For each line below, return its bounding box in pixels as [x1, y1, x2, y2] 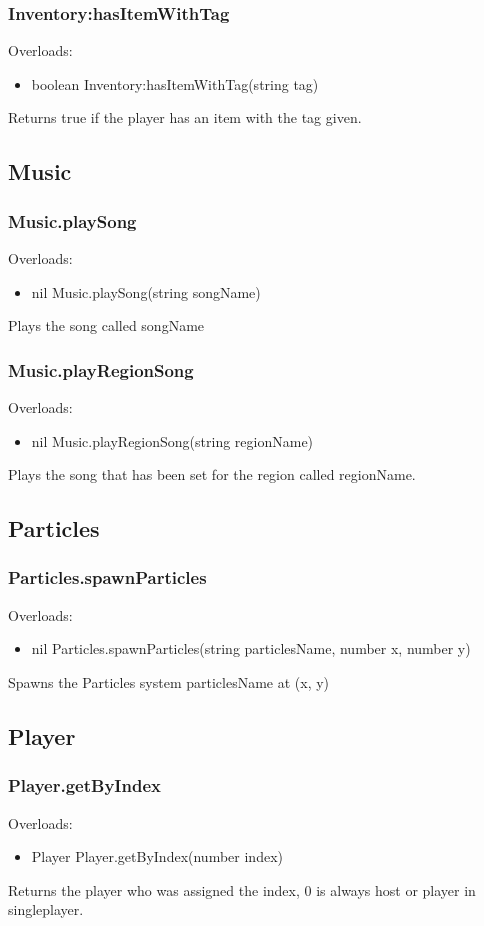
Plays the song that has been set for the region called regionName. [8, 464, 416, 485]
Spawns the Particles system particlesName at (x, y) [8, 671, 330, 692]
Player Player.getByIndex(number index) [31, 846, 283, 867]
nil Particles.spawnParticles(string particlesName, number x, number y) [31, 638, 471, 659]
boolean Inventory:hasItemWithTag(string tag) [31, 73, 319, 94]
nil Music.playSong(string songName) [31, 281, 261, 302]
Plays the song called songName [8, 315, 205, 336]
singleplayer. [8, 899, 84, 920]
